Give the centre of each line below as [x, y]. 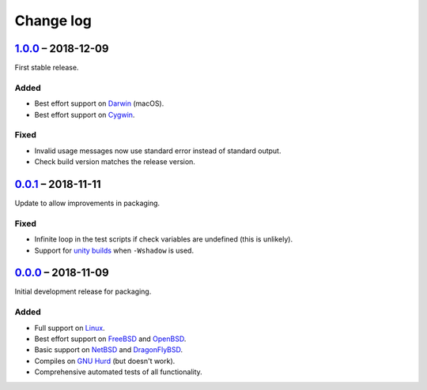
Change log [53, 21]
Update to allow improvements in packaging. [87, 203]
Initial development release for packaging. [83, 291]
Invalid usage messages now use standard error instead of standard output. [158, 151]
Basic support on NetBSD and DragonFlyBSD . [109, 350]
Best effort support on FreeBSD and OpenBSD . [110, 339]
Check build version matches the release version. [115, 162]
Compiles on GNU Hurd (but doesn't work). [105, 361]
